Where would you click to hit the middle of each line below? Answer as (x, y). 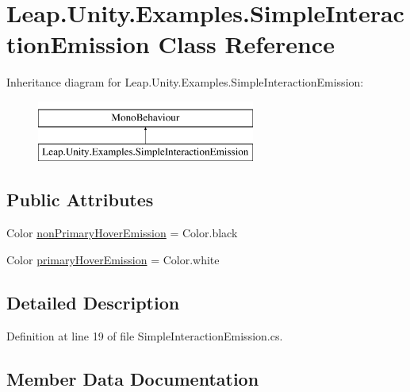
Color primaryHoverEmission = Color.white (113, 259)
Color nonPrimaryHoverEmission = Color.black (122, 233)
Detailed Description (93, 302)
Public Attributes (80, 200)
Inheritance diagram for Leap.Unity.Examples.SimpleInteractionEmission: (185, 82)
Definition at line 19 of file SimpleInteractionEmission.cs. (145, 335)
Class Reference (246, 44)
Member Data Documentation (133, 378)
